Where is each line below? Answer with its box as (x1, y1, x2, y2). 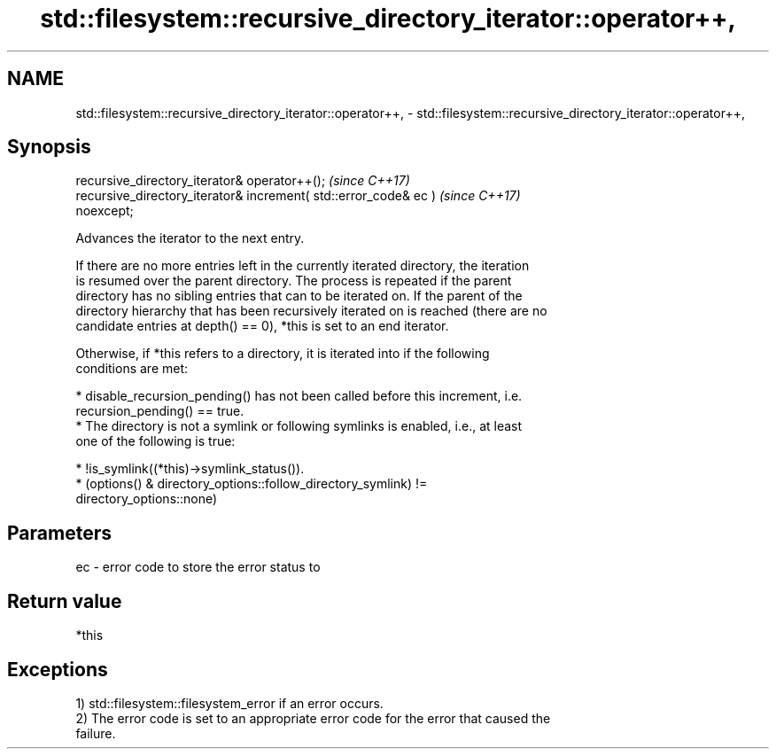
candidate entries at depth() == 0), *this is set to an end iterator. (75, 318, 449, 334)
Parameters (7, 521, 112, 544)
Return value (7, 589, 122, 612)
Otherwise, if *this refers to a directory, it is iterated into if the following (75, 346, 490, 362)
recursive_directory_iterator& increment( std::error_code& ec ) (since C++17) (75, 188, 521, 204)
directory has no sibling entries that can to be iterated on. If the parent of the (75, 288, 523, 304)
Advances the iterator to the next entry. (75, 230, 305, 246)
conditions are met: (75, 361, 189, 377)
